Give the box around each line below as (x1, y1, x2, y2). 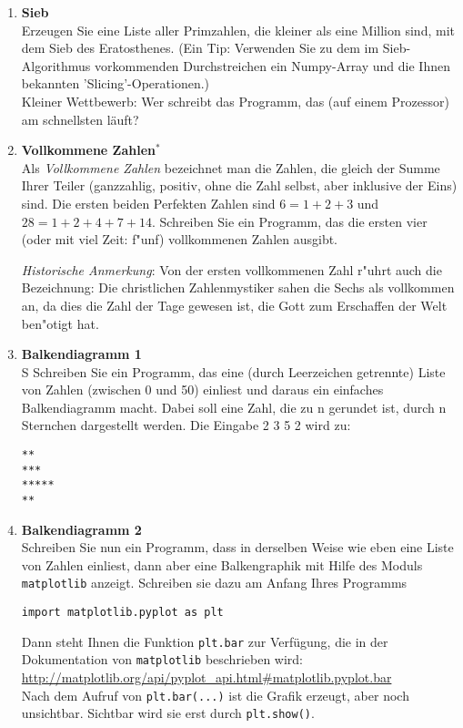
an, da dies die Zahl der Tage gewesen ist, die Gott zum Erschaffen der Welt (21, 295, 448, 314)
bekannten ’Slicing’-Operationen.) (21, 74, 210, 93)
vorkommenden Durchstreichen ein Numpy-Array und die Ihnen (95, 56, 450, 75)
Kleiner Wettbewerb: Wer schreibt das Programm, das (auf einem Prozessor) (21, 91, 449, 110)
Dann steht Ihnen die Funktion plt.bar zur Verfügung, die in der (21, 631, 388, 651)
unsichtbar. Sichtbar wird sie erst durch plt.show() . (21, 703, 315, 723)
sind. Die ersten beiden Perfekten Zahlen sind (21, 193, 276, 212)
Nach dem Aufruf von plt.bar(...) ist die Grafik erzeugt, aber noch (21, 685, 409, 704)
